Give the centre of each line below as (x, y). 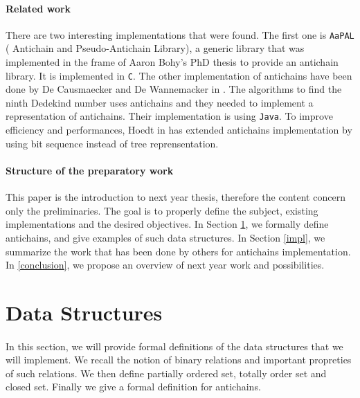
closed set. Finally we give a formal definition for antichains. (133, 387)
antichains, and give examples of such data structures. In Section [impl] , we (165, 237)
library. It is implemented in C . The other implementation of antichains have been (179, 75)
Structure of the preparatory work (90, 170)
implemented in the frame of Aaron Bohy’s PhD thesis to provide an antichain (172, 62)
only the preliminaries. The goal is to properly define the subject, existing (162, 210)
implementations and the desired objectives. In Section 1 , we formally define (167, 224)
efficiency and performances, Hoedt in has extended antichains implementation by (179, 130)
